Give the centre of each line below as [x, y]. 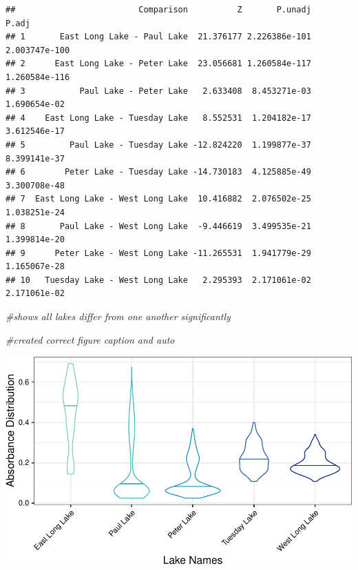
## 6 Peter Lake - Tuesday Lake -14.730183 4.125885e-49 [158, 172]
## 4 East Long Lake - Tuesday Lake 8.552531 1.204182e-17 [158, 118]
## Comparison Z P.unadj [158, 10]
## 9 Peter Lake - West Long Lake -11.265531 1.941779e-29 [158, 253]
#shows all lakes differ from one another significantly [118, 316]
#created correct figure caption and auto [90, 339]
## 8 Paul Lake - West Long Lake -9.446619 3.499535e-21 [158, 226]
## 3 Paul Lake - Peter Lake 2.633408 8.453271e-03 [158, 91]
